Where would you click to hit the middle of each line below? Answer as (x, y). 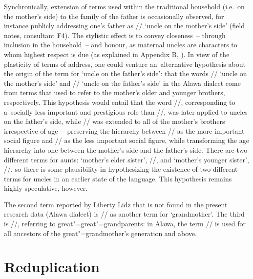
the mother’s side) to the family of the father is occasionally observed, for (114, 16)
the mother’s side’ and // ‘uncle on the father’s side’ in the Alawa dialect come (122, 83)
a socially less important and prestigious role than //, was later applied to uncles (126, 111)
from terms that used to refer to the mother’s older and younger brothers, (115, 92)
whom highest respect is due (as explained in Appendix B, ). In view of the (117, 54)
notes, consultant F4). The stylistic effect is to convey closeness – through (115, 35)
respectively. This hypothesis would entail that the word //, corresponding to (120, 102)
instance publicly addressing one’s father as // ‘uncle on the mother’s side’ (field (124, 26)
